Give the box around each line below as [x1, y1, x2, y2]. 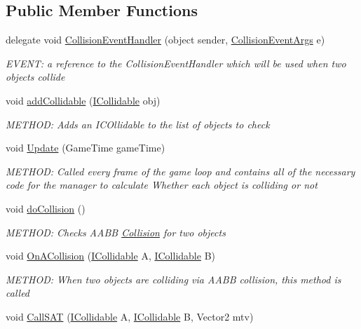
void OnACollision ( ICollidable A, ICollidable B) [6, 248, 215, 263]
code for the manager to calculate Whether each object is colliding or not [6, 177, 318, 192]
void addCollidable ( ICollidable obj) [6, 93, 161, 107]
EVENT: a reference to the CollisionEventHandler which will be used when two [6, 55, 346, 70]
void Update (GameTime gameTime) [6, 140, 165, 155]
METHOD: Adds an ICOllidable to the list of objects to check [6, 116, 270, 131]
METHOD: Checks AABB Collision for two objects [6, 224, 226, 239]
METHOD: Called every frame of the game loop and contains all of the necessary [6, 163, 355, 178]
